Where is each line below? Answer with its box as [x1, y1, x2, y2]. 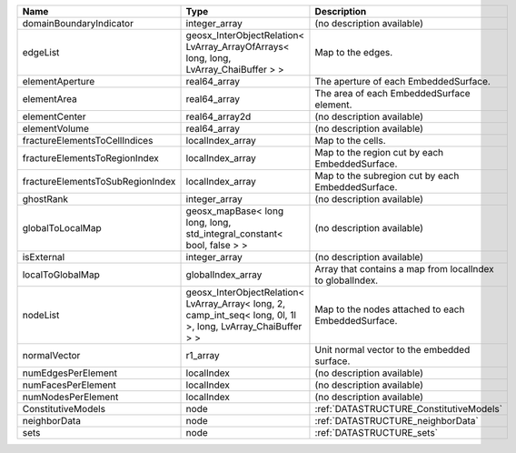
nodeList [22, 309, 60, 321]
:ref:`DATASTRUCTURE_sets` [314, 427, 438, 438]
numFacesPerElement [22, 378, 117, 391]
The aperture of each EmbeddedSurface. [314, 75, 491, 87]
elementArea [22, 93, 77, 105]
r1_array [185, 349, 220, 361]
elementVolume [22, 123, 90, 135]
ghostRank [22, 193, 68, 205]
